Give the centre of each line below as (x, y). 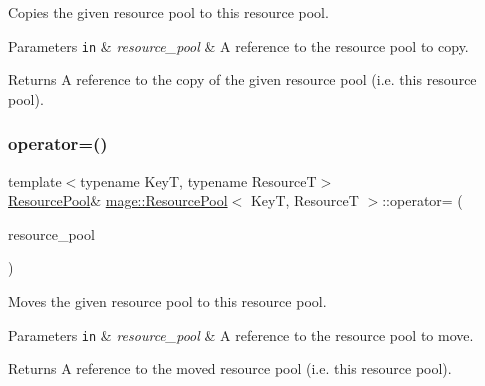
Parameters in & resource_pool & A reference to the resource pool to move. (241, 334)
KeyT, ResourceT (304, 200)
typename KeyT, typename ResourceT (198, 180)
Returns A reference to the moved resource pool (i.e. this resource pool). (230, 368)
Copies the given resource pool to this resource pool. (168, 12)
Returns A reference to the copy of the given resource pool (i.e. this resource (242, 79)
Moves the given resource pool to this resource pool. (167, 301)
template (35, 180)
